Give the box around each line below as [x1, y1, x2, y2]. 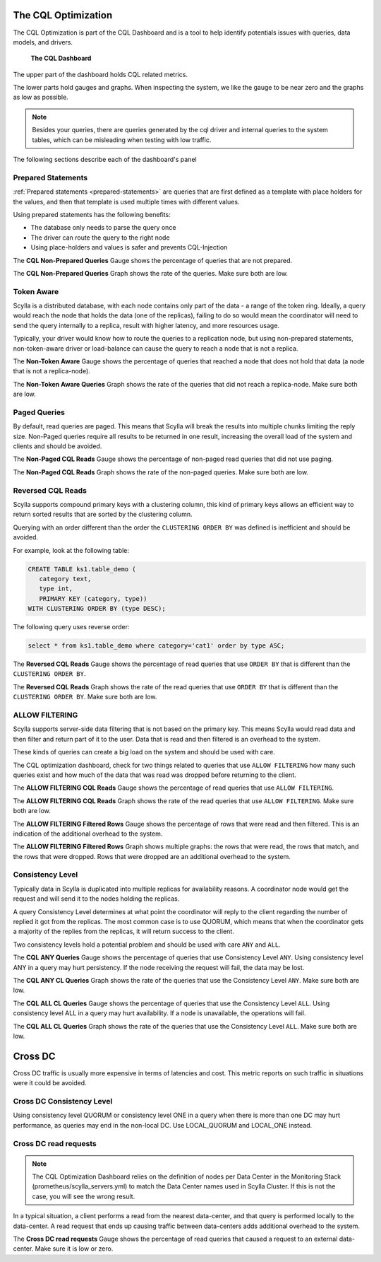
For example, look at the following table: [13, 546, 130, 554]
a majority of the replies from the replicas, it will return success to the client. [13, 927, 234, 936]
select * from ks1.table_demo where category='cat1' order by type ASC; [28, 642, 285, 650]
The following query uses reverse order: [13, 623, 130, 631]
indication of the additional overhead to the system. [13, 829, 163, 838]
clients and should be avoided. [13, 442, 102, 450]
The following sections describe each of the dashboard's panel [13, 156, 197, 164]
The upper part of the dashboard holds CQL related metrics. [13, 70, 188, 78]
